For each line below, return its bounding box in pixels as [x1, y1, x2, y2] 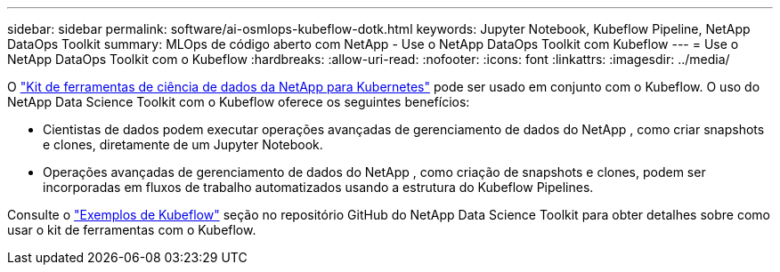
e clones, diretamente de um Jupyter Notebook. [43, 137, 323, 152]
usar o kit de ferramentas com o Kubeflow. [7, 222, 256, 237]
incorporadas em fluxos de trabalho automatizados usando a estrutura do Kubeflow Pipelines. [43, 180, 594, 195]
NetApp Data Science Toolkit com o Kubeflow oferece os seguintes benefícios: [7, 94, 470, 109]
